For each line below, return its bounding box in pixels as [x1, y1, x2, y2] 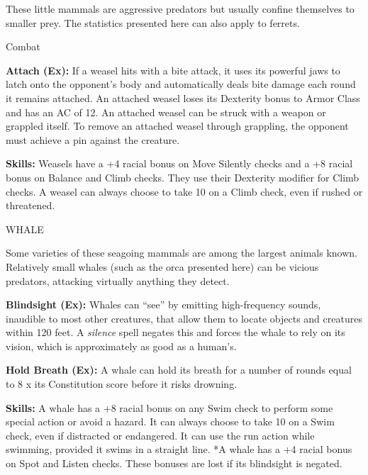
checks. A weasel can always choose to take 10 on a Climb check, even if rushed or [6, 184, 363, 199]
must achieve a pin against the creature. [6, 132, 180, 147]
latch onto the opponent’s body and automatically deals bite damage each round [6, 77, 356, 91]
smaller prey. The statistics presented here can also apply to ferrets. [6, 15, 300, 30]
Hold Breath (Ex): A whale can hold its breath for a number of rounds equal [6, 362, 352, 377]
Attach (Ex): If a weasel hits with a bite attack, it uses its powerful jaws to [6, 62, 340, 77]
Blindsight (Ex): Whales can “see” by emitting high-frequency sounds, [6, 297, 321, 312]
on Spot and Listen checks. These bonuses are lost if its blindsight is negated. [6, 456, 342, 471]
